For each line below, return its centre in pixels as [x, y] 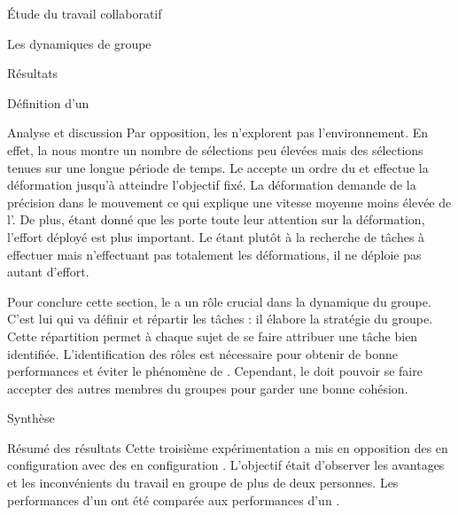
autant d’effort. [48, 272]
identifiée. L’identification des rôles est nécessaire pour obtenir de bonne [202, 353]
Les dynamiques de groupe [79, 43]
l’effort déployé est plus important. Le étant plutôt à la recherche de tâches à [216, 236]
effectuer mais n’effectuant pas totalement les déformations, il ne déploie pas [214, 254]
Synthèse [31, 418]
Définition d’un [48, 102]
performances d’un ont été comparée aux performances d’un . [174, 499]
